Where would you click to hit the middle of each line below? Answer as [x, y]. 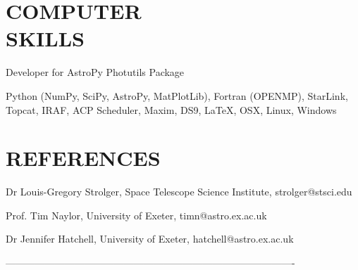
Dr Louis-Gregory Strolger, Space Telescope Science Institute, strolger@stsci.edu [179, 192]
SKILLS [45, 38]
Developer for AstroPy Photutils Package [95, 72]
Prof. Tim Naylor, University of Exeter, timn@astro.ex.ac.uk [136, 215]
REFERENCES [83, 158]
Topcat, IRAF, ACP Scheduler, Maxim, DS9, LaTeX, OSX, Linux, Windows [171, 109]
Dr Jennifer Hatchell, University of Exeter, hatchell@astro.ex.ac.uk [150, 239]
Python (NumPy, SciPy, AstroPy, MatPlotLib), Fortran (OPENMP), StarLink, [177, 95]
